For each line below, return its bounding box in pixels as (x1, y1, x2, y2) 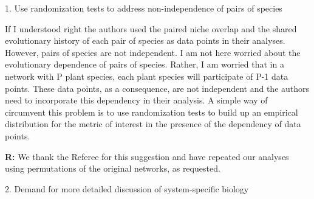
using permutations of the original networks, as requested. (5, 162, 220, 175)
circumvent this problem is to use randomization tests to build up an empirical (5, 105, 298, 118)
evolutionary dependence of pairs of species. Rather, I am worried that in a (5, 58, 284, 71)
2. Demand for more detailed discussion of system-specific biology (5, 182, 249, 195)
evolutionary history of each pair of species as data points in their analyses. (5, 34, 285, 47)
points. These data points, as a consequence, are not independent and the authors (5, 82, 310, 94)
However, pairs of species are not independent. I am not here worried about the (5, 46, 301, 58)
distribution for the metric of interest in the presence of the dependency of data (5, 117, 301, 130)
